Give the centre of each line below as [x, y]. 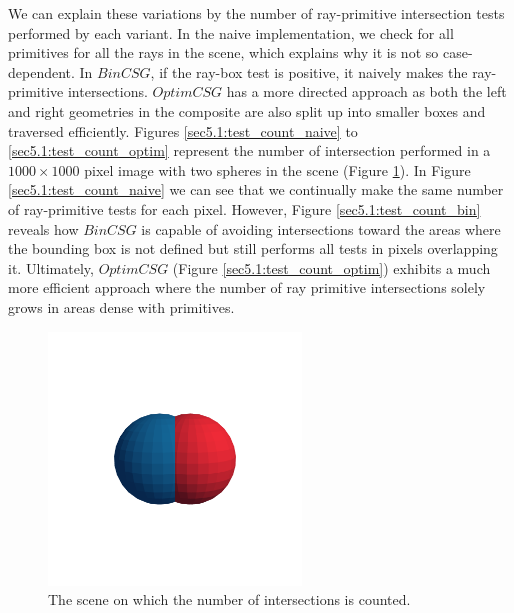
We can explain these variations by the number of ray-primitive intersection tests [256, 13]
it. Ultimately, [51, 267]
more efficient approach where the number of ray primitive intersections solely [247, 287]
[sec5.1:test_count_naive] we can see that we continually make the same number [256, 189]
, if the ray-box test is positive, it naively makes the [309, 71]
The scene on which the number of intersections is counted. [229, 599]
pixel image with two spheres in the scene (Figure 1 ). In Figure [277, 169]
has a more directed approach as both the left [366, 91]
